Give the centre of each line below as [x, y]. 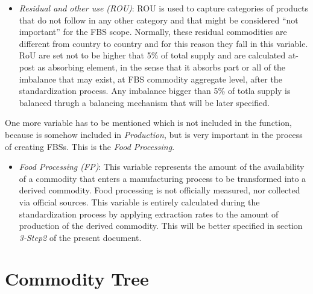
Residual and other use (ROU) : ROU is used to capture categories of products [164, 8]
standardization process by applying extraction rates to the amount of [149, 214]
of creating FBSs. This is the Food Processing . [90, 146]
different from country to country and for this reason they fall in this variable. [163, 43]
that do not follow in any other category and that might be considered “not [159, 20]
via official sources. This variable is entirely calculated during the [139, 202]
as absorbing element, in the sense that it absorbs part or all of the [162, 67]
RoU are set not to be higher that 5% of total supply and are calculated [152, 55]
